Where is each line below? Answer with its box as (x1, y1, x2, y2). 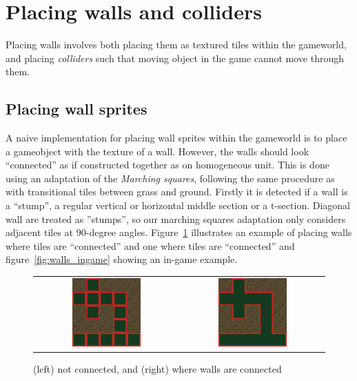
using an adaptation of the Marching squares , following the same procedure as (6, 170, 335, 185)
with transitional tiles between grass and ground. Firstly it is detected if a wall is (6, 184, 348, 199)
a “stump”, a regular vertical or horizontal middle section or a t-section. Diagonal (6, 198, 350, 213)
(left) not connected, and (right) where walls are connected (33, 361, 282, 375)
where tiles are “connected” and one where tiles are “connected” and (6, 238, 295, 253)
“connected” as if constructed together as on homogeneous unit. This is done (6, 157, 329, 172)
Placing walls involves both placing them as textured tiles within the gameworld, (6, 37, 347, 52)
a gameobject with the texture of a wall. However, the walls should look (6, 144, 309, 158)
